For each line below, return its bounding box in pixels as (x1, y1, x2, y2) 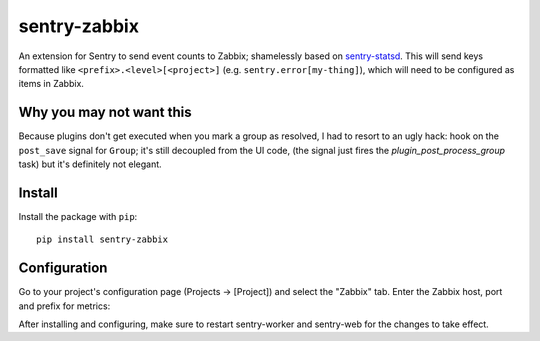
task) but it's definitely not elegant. (18, 158, 162, 170)
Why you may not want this (18, 104, 192, 121)
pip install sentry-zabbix (36, 234, 169, 245)
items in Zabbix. (18, 78, 85, 90)
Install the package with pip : (18, 210, 138, 222)
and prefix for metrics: (18, 300, 111, 312)
